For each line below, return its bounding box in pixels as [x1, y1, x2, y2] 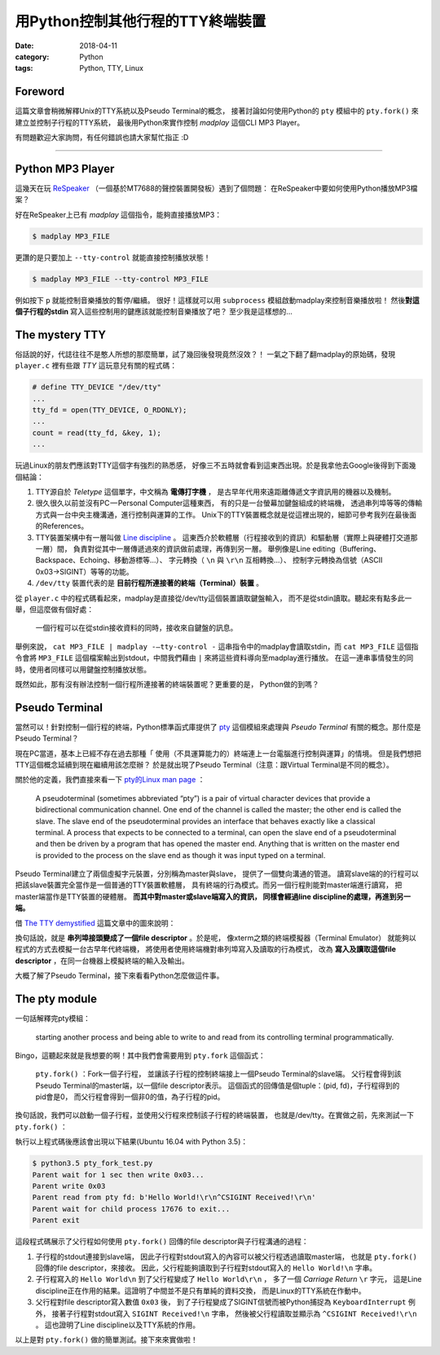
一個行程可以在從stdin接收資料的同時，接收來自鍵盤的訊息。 [35, 623, 238, 633]
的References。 [35, 521, 89, 531]
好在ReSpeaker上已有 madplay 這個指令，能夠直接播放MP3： [15, 209, 222, 219]
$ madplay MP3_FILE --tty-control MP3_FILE [32, 274, 209, 284]
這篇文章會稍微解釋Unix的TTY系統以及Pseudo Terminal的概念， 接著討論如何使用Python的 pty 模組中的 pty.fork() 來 [15, 106, 419, 116]
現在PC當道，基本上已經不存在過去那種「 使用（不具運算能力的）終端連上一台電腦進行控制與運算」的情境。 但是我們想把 [15, 748, 422, 758]
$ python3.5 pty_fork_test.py [32, 1159, 153, 1168]
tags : [15, 64, 33, 73]
